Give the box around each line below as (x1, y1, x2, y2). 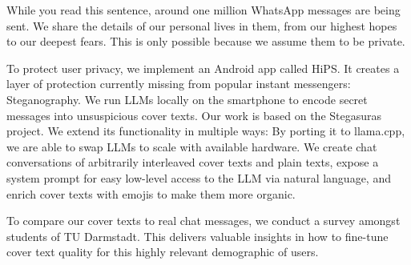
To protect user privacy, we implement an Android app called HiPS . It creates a (6, 59, 400, 76)
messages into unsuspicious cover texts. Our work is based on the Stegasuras (6, 106, 382, 123)
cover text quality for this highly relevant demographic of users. (6, 243, 319, 260)
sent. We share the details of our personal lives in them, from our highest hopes (6, 17, 397, 34)
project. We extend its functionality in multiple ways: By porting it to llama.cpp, (6, 122, 405, 139)
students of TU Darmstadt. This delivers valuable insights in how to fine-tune (6, 227, 389, 244)
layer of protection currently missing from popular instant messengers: (6, 75, 351, 92)
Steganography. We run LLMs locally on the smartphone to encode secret (6, 90, 368, 107)
